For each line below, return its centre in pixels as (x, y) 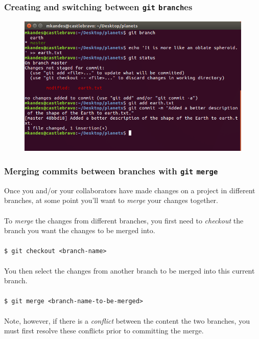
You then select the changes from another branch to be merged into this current (129, 270)
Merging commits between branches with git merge (111, 171)
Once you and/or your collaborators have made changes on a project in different (130, 190)
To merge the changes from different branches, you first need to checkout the (124, 220)
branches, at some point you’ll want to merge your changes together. (111, 200)
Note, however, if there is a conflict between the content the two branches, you (127, 320)
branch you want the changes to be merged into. (80, 230)
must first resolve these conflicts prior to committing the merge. (104, 331)
